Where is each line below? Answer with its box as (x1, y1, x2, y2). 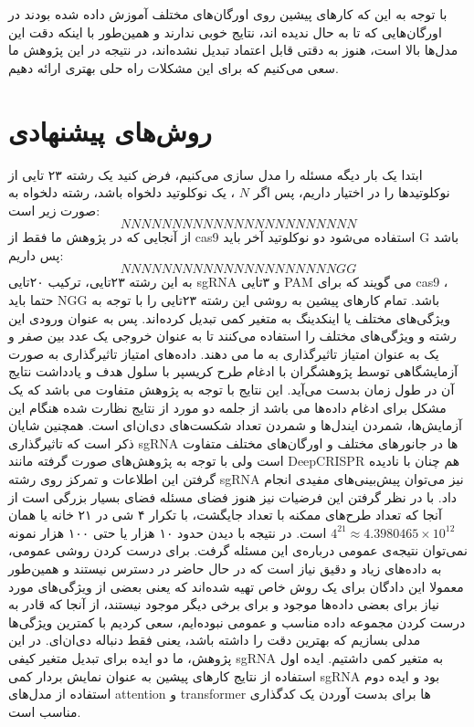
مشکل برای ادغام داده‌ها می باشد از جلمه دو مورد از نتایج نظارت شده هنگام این (8, 397, 447, 416)
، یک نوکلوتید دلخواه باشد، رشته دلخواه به (8, 183, 236, 202)
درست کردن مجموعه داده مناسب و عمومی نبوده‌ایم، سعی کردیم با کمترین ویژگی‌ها (8, 612, 466, 631)
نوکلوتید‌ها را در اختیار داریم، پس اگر (253, 183, 450, 202)
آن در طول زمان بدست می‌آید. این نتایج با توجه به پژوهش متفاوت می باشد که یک (8, 380, 455, 399)
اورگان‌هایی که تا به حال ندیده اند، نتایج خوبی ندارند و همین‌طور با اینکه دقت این (8, 22, 442, 41)
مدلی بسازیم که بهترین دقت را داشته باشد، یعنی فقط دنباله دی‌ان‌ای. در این (8, 630, 421, 649)
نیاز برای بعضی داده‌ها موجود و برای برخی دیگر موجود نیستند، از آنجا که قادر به (8, 595, 440, 614)
